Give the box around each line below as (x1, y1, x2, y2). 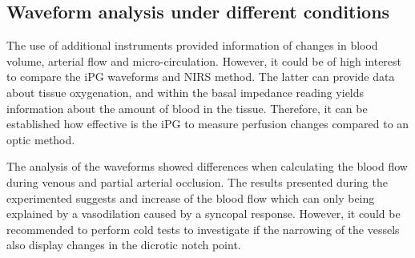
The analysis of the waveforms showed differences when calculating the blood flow (6, 158, 408, 175)
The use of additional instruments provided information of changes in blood (6, 37, 378, 54)
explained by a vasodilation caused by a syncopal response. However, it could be (6, 205, 401, 222)
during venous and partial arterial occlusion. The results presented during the (6, 173, 388, 190)
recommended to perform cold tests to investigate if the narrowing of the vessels (6, 220, 400, 237)
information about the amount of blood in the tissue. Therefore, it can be (6, 99, 368, 116)
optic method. (6, 131, 75, 147)
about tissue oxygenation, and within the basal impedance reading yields (6, 83, 365, 100)
